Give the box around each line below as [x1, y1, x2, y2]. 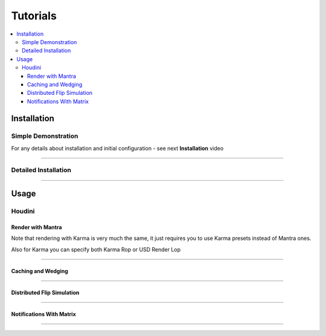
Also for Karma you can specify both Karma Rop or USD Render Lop [11, 245, 181, 253]
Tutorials [11, 9, 57, 22]
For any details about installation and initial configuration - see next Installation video [11, 144, 224, 152]
